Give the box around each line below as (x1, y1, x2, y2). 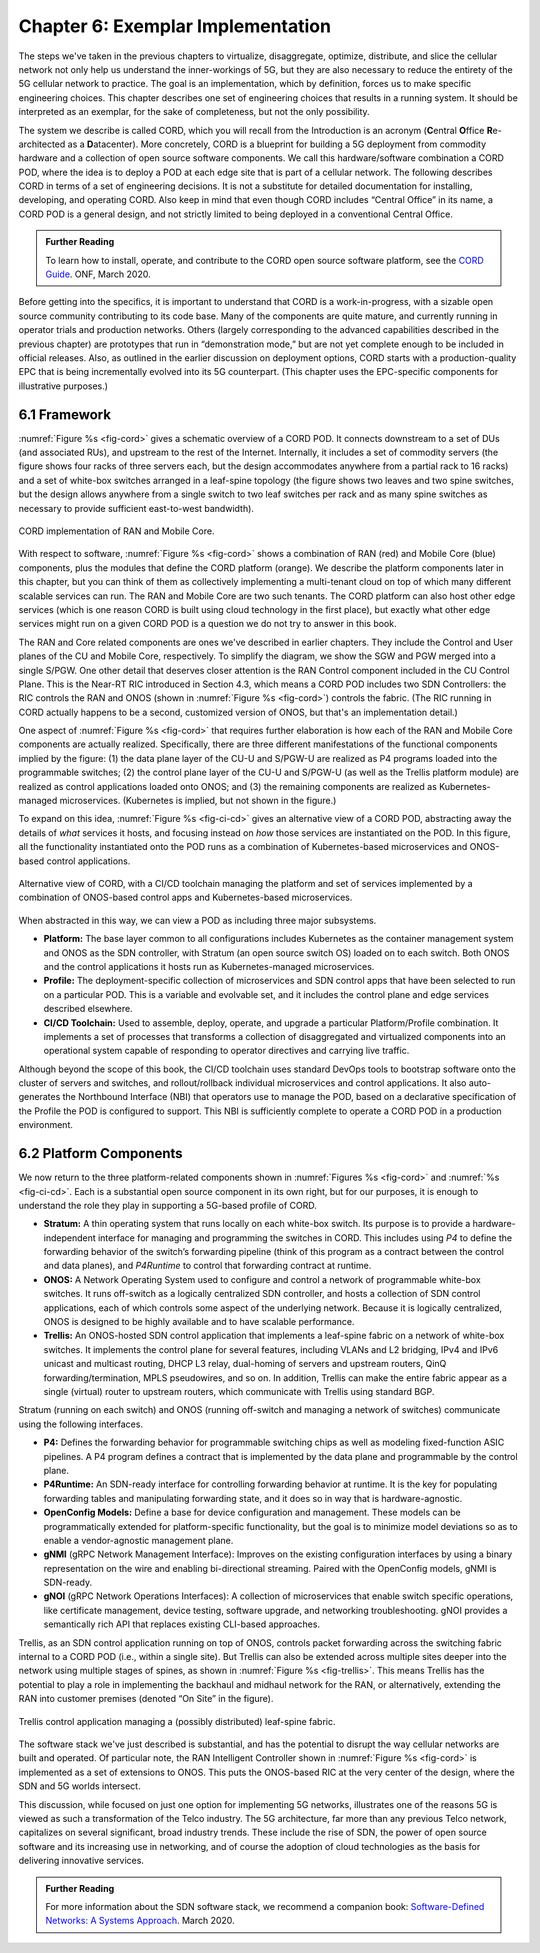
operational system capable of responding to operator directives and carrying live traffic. (43, 1045, 410, 1057)
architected (18, 138, 66, 150)
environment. (18, 1119, 74, 1131)
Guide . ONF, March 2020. (45, 268, 151, 280)
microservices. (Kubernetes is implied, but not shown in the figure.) (59, 795, 337, 807)
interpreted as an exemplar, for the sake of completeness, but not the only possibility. (18, 106, 370, 118)
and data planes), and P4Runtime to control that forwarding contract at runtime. (43, 1260, 372, 1272)
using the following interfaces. (18, 1418, 144, 1430)
